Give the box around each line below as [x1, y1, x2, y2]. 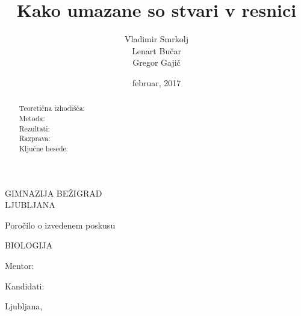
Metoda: [19, 113, 45, 123]
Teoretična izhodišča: [19, 103, 85, 113]
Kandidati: [5, 279, 45, 292]
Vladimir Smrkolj [125, 33, 188, 45]
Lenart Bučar [132, 44, 181, 57]
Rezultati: [19, 123, 50, 133]
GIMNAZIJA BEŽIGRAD [5, 186, 102, 199]
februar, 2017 [132, 76, 181, 89]
